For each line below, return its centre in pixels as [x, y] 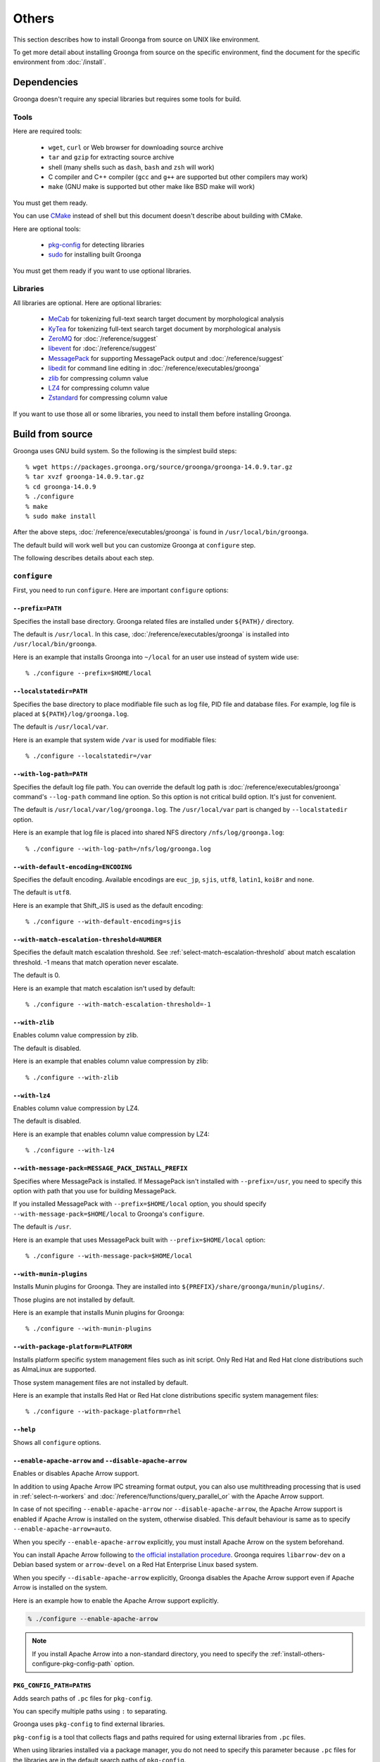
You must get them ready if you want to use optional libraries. [102, 271]
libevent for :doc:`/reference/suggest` [103, 348]
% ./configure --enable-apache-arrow [93, 1619]
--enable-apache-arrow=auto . [62, 1529]
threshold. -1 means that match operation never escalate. [96, 962]
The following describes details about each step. [84, 558]
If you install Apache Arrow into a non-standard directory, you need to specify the [150, 1653]
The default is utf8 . [42, 892]
